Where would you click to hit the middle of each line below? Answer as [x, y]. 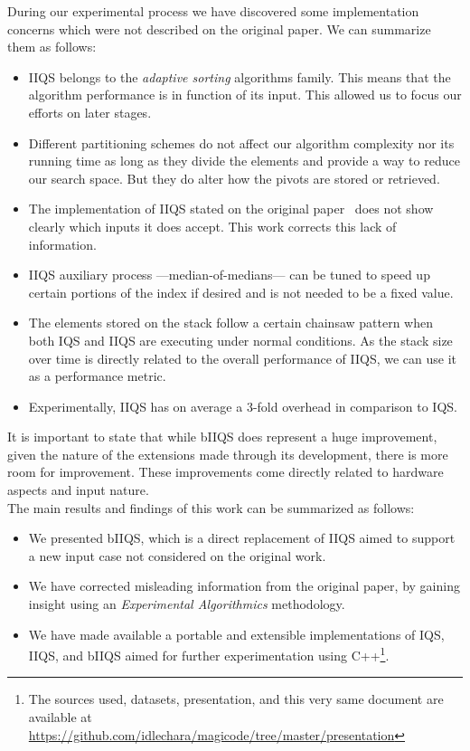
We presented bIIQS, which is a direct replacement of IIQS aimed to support [242, 538]
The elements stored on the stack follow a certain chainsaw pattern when [230, 323]
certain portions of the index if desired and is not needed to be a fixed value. [241, 292]
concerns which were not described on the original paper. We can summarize [219, 29]
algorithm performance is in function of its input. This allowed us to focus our [245, 95]
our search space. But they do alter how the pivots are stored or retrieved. [234, 178]
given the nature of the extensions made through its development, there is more [228, 454]
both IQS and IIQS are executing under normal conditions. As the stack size [240, 340]
